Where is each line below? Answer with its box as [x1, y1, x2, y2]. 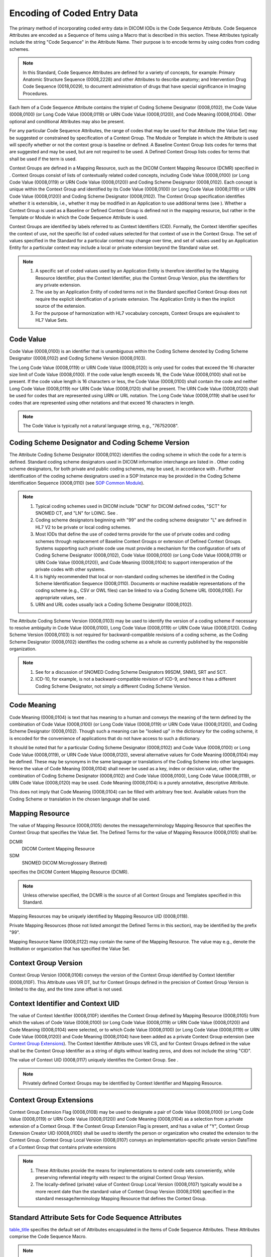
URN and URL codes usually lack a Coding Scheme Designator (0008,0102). [35, 601, 193, 608]
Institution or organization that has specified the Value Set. [9, 946, 130, 952]
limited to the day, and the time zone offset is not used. [9, 986, 123, 992]
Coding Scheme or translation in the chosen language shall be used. [9, 796, 151, 802]
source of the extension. [35, 303, 86, 309]
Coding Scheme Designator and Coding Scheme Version [9, 438, 190, 447]
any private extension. [35, 282, 81, 288]
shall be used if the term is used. [9, 156, 77, 162]
